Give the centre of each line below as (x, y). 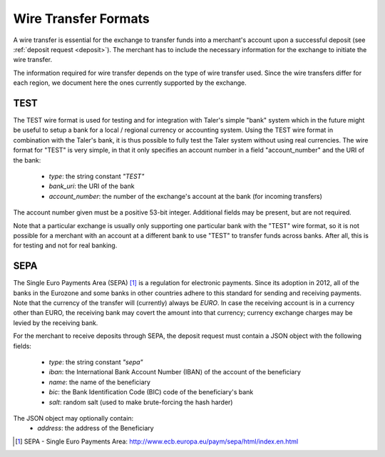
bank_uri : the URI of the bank (92, 186)
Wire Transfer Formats (81, 19)
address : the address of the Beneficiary (96, 428)
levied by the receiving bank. (56, 323)
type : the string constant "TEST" (97, 176)
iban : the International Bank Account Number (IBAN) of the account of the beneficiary (175, 372)
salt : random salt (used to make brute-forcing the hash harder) (141, 402)
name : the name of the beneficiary (100, 382)
